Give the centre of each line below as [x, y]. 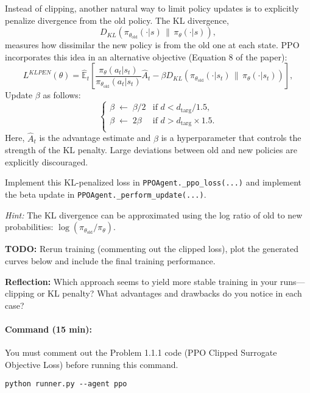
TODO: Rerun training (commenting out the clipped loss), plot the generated [152, 249]
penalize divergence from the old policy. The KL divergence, [117, 20]
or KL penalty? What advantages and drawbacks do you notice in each [169, 293]
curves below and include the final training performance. [110, 260]
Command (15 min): [48, 329]
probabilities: [29, 227]
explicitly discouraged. [47, 161]
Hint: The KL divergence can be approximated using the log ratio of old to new [154, 215]
